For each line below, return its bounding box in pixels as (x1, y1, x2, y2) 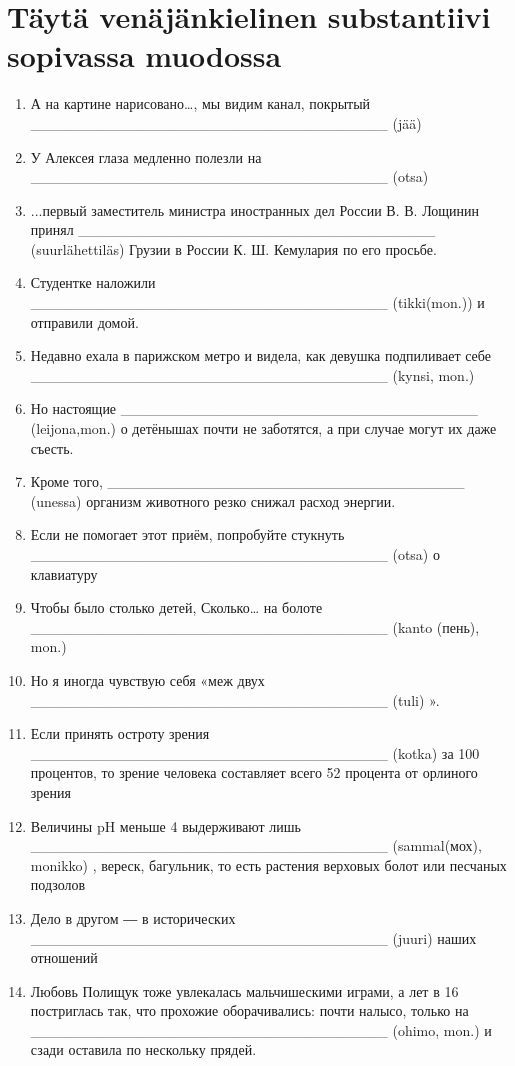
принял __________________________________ (30, 219, 436, 240)
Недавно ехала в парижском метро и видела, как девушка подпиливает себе (30, 345, 491, 366)
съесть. (30, 437, 74, 458)
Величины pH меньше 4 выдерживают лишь (30, 815, 301, 836)
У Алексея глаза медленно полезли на (30, 146, 262, 167)
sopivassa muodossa (7, 35, 282, 76)
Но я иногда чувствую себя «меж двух (30, 669, 265, 690)
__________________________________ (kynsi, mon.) (30, 364, 475, 385)
